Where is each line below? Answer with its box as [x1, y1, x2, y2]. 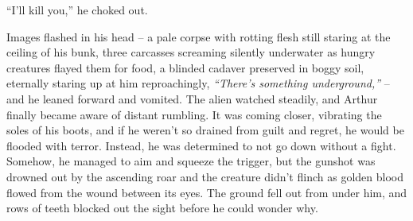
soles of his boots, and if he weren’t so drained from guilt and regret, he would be [6, 122, 404, 138]
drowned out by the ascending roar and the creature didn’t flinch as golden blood [6, 168, 403, 184]
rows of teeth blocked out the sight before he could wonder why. [6, 200, 318, 216]
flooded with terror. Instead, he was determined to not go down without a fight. [6, 137, 396, 153]
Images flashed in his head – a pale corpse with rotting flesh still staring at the [6, 28, 391, 45]
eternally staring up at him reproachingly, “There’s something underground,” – [6, 75, 390, 91]
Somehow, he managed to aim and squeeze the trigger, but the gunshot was [6, 153, 376, 169]
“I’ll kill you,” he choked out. [6, 2, 148, 17]
